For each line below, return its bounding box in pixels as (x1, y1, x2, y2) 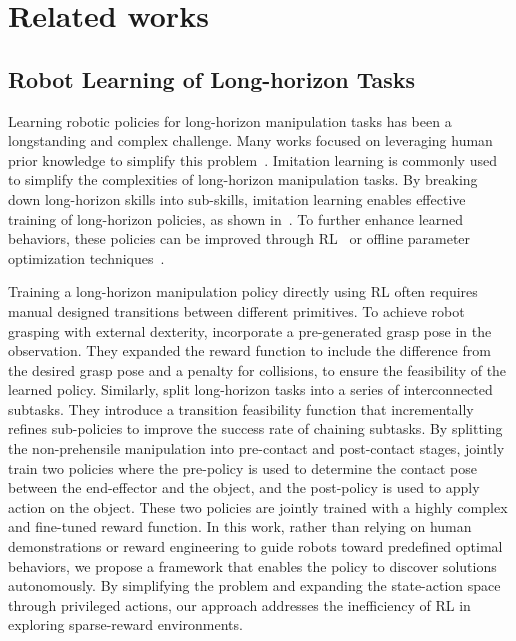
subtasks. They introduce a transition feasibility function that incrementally (8, 398, 474, 419)
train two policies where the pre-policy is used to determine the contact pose (8, 457, 478, 478)
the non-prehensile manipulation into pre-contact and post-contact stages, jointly (8, 438, 505, 459)
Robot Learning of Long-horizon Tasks (8, 63, 416, 94)
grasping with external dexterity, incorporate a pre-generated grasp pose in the (8, 320, 492, 341)
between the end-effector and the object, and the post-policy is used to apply (8, 477, 480, 498)
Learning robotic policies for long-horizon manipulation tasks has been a (8, 110, 452, 131)
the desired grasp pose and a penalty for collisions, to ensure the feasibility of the (8, 359, 507, 380)
